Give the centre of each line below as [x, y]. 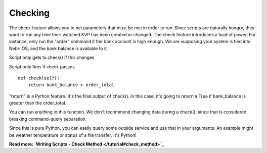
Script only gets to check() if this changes [52, 57]
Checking [29, 13]
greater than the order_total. [38, 103]
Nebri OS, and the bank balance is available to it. [59, 48]
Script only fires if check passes [42, 66]
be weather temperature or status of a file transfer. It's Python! [73, 135]
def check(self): [39, 78]
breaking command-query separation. [48, 119]
